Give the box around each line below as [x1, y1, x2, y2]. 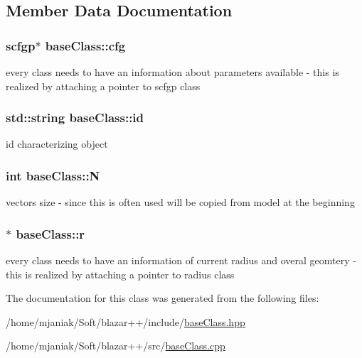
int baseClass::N [6, 166, 100, 184]
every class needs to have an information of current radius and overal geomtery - [6, 253, 356, 268]
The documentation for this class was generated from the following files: [6, 291, 319, 305]
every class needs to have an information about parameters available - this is [6, 65, 339, 79]
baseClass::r [16, 224, 85, 242]
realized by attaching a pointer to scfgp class [6, 78, 201, 93]
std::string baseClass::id [6, 109, 144, 126]
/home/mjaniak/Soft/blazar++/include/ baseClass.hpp [6, 314, 245, 329]
